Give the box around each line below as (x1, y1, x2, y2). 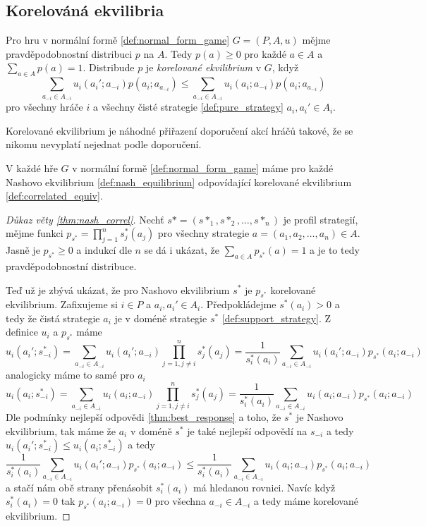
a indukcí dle (76, 243, 132, 257)
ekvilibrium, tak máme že (6, 423, 116, 438)
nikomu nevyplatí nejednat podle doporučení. (6, 137, 202, 152)
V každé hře (6, 160, 58, 175)
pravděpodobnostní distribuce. (6, 258, 137, 273)
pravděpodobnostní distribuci (6, 46, 133, 61)
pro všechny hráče (6, 99, 83, 114)
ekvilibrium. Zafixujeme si (6, 297, 118, 312)
